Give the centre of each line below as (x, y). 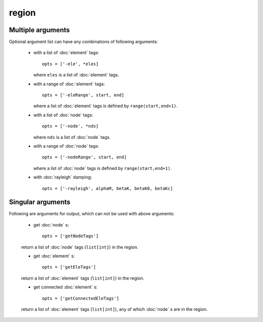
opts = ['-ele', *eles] (70, 64)
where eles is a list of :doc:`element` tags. (76, 75)
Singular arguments (40, 202)
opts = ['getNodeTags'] (70, 236)
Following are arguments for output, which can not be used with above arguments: (92, 214)
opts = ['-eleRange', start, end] (83, 95)
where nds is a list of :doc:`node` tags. (72, 137)
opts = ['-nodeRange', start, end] (85, 157)
